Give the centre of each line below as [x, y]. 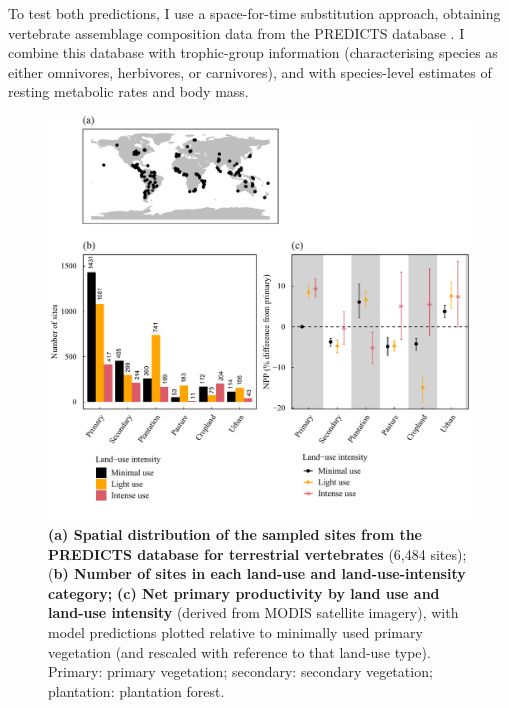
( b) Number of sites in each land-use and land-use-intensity [257, 573]
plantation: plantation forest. [136, 690]
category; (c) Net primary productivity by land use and [244, 592]
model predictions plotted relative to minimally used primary [235, 632]
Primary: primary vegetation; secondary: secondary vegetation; [240, 671]
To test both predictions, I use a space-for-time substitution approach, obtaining [254, 13]
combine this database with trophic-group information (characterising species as [253, 52]
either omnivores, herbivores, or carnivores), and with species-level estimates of [250, 71]
